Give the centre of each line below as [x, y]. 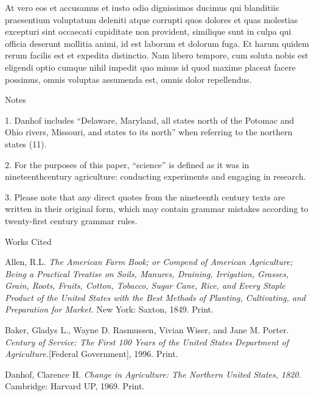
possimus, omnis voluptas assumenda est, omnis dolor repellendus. [128, 79]
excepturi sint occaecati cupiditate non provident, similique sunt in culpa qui [148, 31]
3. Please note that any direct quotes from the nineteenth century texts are [145, 196]
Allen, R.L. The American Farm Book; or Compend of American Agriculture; [149, 262]
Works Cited [28, 241]
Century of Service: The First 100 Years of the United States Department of [147, 341]
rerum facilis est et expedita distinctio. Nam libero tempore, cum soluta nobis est [157, 55]
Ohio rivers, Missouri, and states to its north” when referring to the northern [149, 132]
